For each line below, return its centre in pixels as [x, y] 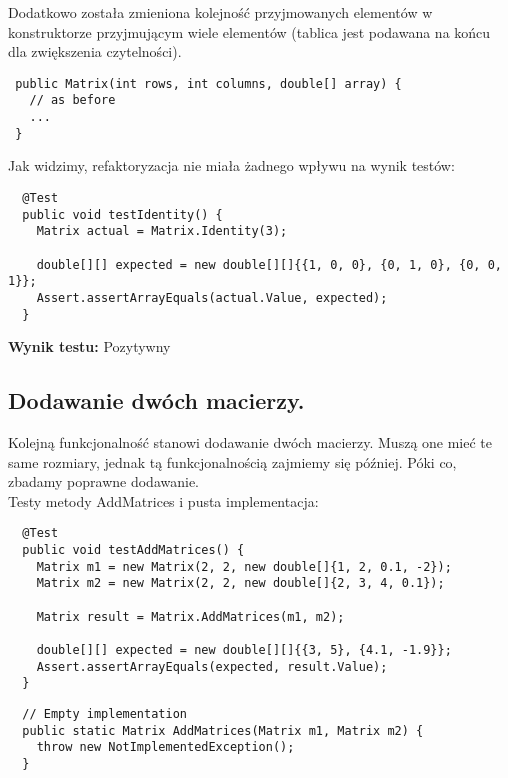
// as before [72, 100]
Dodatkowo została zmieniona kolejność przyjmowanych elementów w [220, 12]
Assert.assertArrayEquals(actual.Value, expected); [212, 297]
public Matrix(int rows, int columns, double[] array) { [208, 83]
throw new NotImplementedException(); [165, 747]
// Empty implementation [104, 713]
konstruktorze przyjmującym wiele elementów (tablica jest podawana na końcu [249, 31]
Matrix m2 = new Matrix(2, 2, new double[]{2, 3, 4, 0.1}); [240, 583]
